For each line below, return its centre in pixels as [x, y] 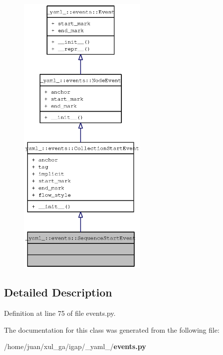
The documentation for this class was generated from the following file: [112, 329]
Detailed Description [58, 292]
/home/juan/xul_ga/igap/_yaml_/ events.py [75, 346]
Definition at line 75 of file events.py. [60, 313]
